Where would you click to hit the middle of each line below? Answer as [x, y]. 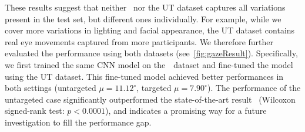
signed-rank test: [35, 111]
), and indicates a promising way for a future [186, 111]
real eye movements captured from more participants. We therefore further [139, 41]
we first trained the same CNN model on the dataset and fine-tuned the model [149, 64]
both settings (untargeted [51, 88]
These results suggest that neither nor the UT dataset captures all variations [145, 7]
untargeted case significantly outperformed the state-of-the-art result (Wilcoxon [150, 99]
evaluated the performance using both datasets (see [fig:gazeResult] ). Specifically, [151, 53]
